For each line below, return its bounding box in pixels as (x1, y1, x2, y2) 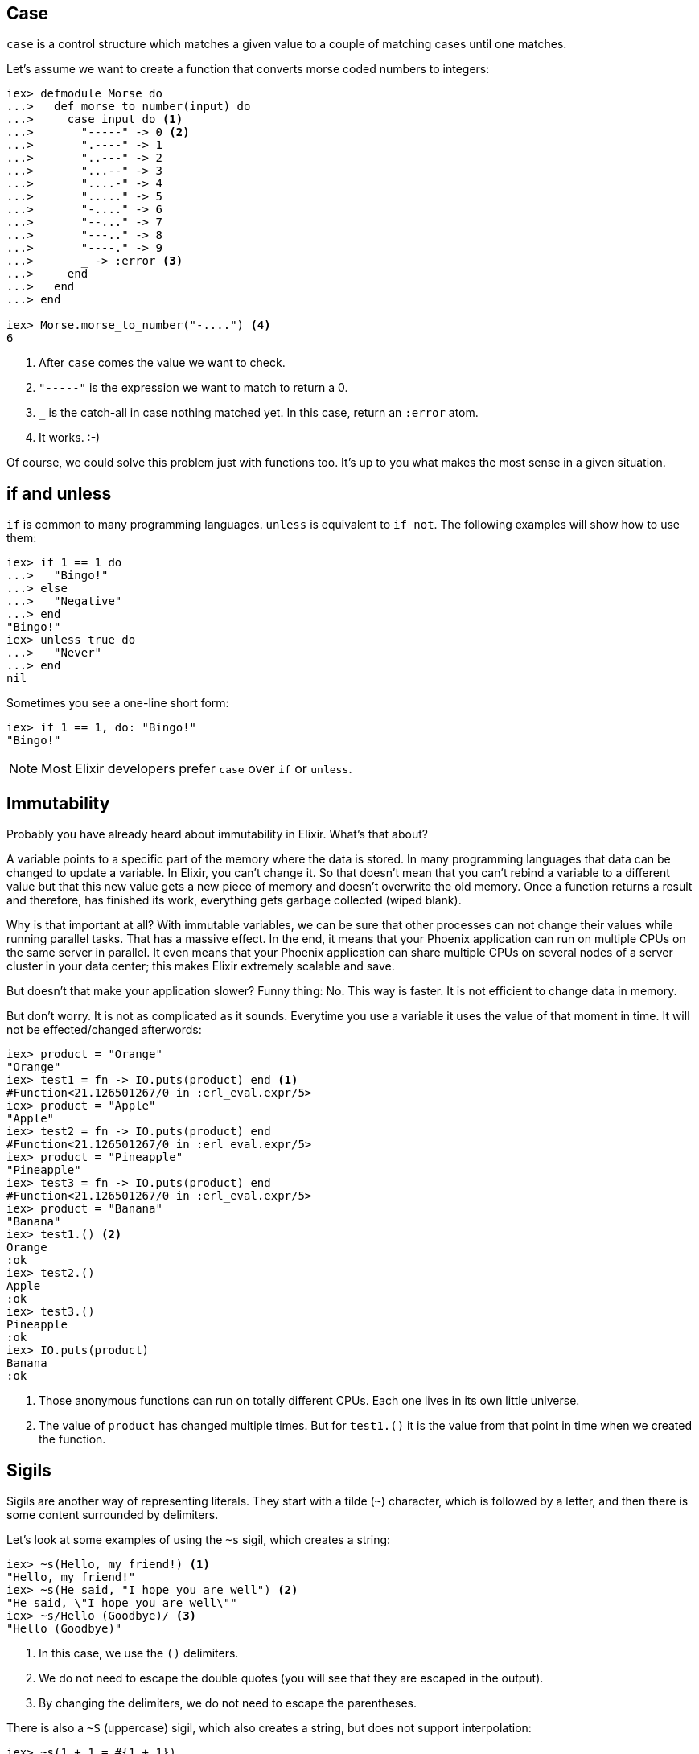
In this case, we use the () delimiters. (39, 1645, 239, 1660)
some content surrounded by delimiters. (6, 1507, 219, 1521)
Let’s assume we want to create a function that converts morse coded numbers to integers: (6, 62, 490, 76)
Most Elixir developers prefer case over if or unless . (41, 760, 352, 777)
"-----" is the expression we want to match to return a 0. (39, 381, 348, 395)
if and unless (6, 483, 112, 504)
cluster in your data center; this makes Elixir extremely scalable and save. (6, 959, 395, 974)
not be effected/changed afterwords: (6, 1023, 202, 1037)
